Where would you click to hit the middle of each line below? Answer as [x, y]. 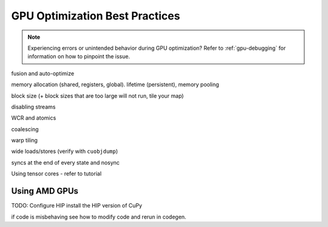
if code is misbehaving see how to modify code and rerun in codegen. [99, 217]
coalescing [25, 129]
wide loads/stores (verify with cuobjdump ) [65, 151]
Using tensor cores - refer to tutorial [56, 174]
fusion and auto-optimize [43, 73]
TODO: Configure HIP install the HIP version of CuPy [77, 206]
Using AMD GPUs [45, 191]
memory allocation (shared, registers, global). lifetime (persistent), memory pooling [115, 84]
